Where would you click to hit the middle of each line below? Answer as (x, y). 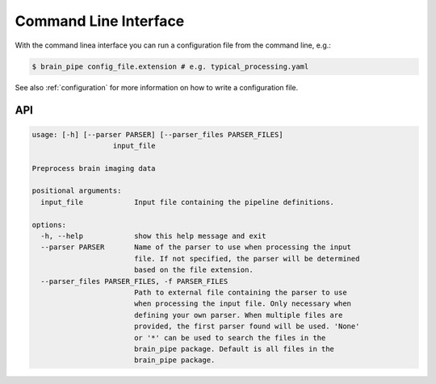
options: (49, 225)
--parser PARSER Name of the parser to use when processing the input (196, 247)
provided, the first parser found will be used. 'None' (247, 326)
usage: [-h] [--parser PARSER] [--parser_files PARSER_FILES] (157, 134)
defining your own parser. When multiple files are (238, 315)
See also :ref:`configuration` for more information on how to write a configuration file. (157, 87)
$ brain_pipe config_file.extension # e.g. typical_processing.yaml (170, 66)
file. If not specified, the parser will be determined (247, 259)
